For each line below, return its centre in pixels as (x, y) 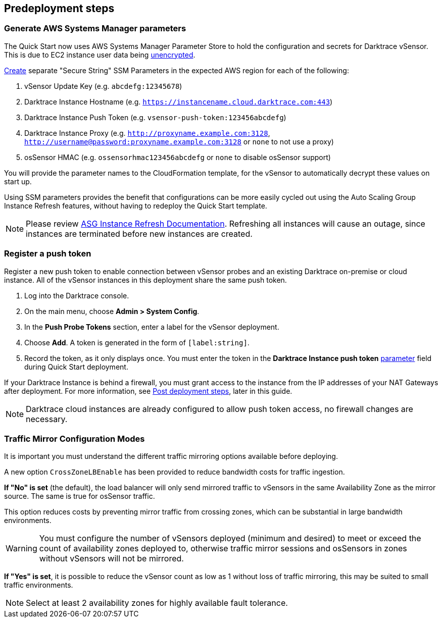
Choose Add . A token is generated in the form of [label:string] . (137, 342)
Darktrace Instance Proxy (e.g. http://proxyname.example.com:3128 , (147, 133)
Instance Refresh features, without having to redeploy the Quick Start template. (136, 205)
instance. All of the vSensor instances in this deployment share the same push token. (145, 280)
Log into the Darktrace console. (77, 295)
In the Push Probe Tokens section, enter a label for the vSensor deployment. (152, 327)
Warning (21, 549)
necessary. (47, 419)
